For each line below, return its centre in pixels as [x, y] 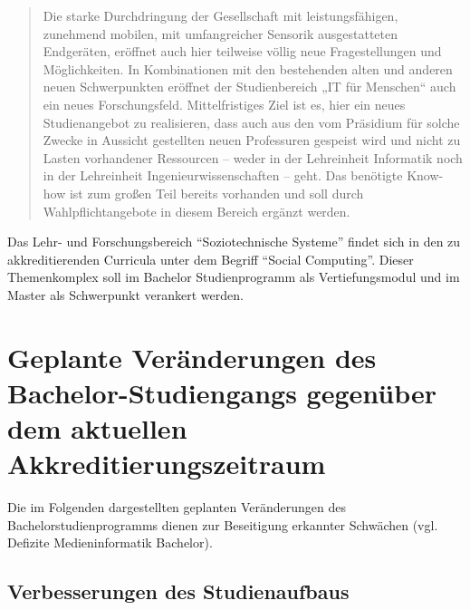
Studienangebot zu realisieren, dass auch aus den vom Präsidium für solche [251, 122]
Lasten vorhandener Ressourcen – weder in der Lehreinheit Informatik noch [253, 157]
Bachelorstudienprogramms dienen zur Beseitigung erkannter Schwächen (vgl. [223, 524]
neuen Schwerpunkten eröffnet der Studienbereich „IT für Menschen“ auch [249, 87]
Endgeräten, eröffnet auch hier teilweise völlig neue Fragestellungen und [242, 51]
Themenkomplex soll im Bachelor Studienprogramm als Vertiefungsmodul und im [234, 277]
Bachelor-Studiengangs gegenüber [222, 392]
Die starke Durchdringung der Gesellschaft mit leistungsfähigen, [221, 15]
